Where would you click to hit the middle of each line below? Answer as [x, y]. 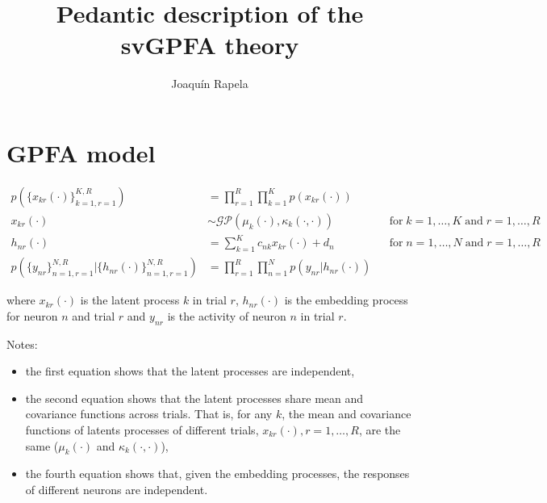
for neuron [32, 315]
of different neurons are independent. [117, 490]
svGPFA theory [210, 45]
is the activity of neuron [227, 315]
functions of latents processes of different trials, [142, 430]
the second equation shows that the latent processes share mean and [194, 398]
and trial [94, 315]
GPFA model [81, 152]
